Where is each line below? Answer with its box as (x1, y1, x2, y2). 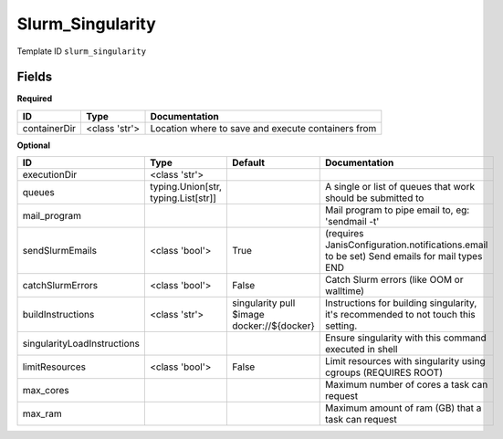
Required (16, 93, 53, 104)
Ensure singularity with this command (324, 331, 487, 344)
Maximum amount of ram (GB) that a (324, 402, 482, 414)
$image (232, 308, 265, 321)
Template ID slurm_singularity (16, 46, 146, 57)
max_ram (22, 407, 63, 420)
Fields (16, 69, 53, 85)
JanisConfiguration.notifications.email (324, 238, 488, 251)
